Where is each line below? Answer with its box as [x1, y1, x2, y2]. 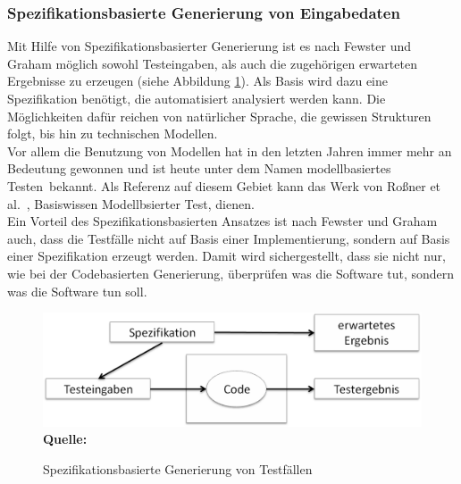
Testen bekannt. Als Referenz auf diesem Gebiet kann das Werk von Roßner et [7, 176, 441, 195]
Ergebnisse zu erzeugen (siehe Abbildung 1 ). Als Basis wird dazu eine [7, 71, 389, 90]
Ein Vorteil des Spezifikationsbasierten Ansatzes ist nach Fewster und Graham [7, 212, 438, 230]
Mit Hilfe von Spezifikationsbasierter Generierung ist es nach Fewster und [7, 37, 412, 55]
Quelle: [43, 430, 88, 448]
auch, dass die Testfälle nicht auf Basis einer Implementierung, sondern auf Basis [7, 229, 450, 247]
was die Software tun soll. [7, 281, 147, 300]
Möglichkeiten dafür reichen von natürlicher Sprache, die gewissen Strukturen [7, 106, 432, 125]
